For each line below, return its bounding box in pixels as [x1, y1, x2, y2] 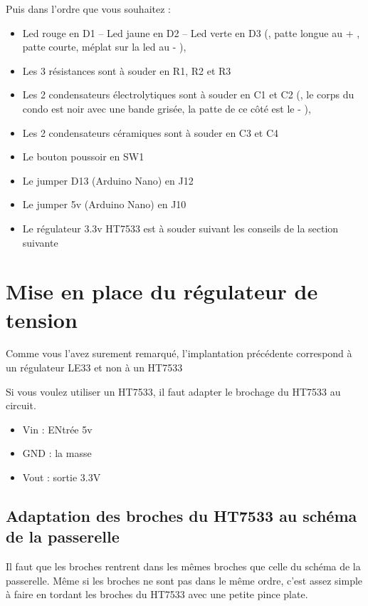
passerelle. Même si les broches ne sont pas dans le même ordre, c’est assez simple [6, 572, 363, 587]
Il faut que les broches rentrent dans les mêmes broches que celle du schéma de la [6, 559, 361, 574]
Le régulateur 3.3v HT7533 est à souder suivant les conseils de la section [22, 220, 339, 235]
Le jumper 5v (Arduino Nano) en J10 [22, 197, 186, 212]
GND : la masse [22, 446, 92, 461]
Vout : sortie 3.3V [22, 470, 101, 484]
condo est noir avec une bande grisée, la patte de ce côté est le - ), [22, 101, 311, 115]
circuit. [6, 398, 36, 413]
